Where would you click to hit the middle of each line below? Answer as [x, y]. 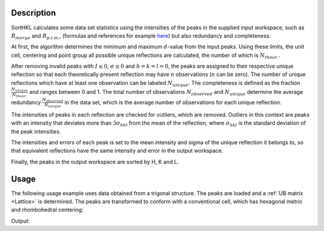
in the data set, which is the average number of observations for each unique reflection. [173, 102]
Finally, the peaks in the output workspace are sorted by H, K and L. [95, 162]
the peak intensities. [36, 131]
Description [34, 13]
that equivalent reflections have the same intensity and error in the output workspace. [117, 151]
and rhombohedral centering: [47, 210]
